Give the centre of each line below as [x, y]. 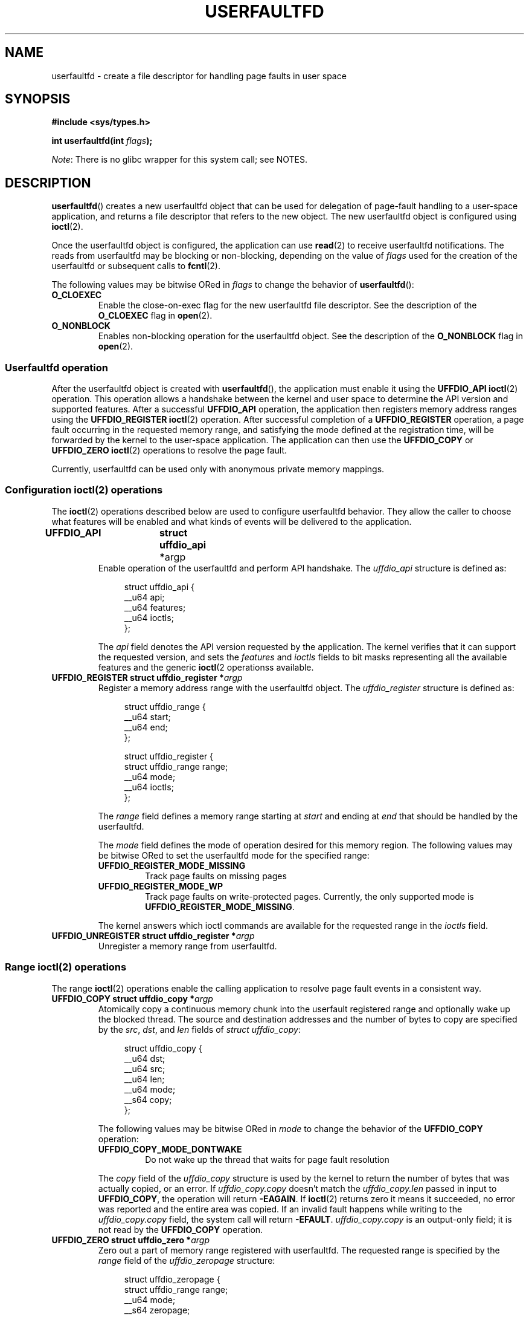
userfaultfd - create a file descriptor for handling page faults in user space [199, 76]
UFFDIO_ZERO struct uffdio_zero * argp [130, 1240]
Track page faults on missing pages [216, 876]
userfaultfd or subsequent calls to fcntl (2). [136, 266]
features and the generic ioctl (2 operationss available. [206, 667]
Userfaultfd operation [56, 367]
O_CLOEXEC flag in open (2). [155, 316]
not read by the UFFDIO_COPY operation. [181, 1229]
